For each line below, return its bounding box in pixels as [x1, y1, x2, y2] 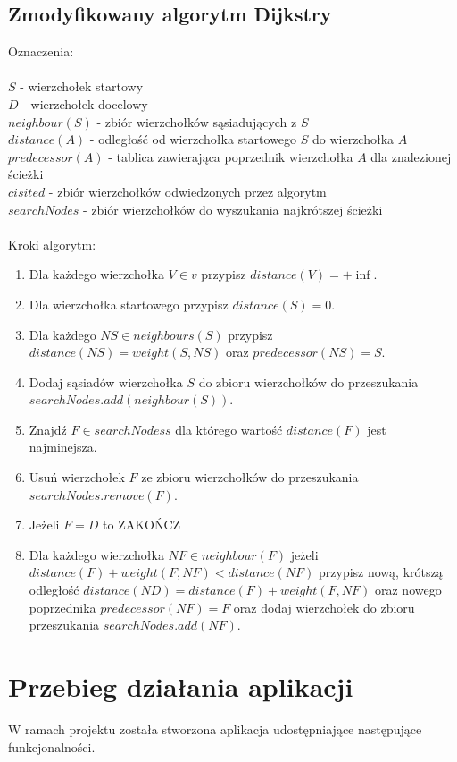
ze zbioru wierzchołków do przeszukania [141, 468, 359, 487]
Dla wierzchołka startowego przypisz [29, 294, 228, 313]
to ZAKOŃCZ [103, 515, 181, 534]
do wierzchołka [312, 130, 395, 148]
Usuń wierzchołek [29, 468, 125, 487]
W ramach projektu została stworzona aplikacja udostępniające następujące [8, 719, 422, 738]
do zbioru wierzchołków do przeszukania [198, 372, 419, 391]
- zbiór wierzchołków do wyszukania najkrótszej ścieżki [83, 199, 383, 218]
